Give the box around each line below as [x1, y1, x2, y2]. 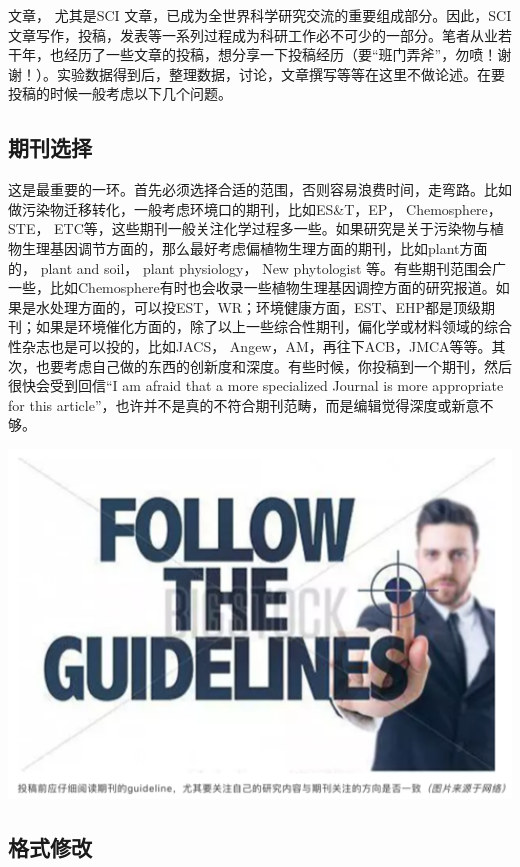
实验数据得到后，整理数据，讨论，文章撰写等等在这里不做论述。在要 [56, 63, 505, 84]
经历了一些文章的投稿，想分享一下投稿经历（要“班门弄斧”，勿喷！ [63, 44, 498, 65]
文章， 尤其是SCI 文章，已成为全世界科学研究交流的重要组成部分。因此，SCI [8, 5, 512, 25]
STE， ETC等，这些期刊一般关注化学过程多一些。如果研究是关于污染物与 [8, 218, 490, 239]
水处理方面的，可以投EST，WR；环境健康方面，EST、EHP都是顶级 [35, 296, 482, 317]
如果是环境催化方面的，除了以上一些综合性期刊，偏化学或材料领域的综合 [35, 316, 512, 337]
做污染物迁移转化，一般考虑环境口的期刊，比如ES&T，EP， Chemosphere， [8, 198, 502, 219]
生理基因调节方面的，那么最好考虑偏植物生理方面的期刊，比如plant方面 [21, 237, 488, 258]
